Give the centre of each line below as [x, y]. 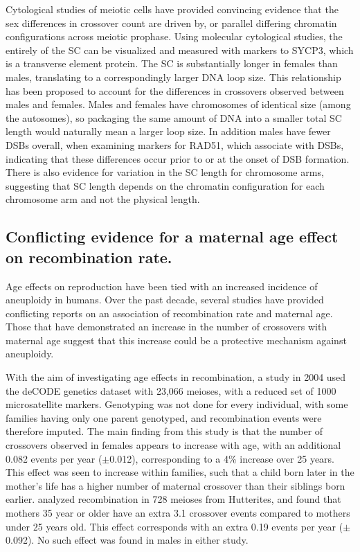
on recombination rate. [89, 257]
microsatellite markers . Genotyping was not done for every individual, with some [177, 404]
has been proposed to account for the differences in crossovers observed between [175, 90]
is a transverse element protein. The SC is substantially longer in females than [172, 63]
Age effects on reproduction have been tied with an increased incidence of [162, 286]
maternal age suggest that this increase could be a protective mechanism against [176, 340]
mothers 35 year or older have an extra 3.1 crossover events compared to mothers [178, 513]
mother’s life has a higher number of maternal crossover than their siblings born [175, 485]
